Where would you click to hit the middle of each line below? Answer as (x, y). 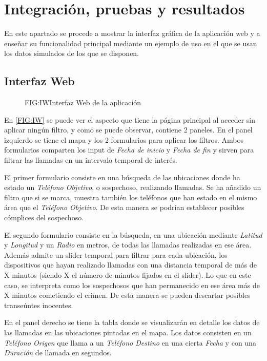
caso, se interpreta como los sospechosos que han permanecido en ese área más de (132, 285)
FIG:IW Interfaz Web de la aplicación (83, 102)
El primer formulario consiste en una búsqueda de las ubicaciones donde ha (122, 177)
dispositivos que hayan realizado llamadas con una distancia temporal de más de (130, 265)
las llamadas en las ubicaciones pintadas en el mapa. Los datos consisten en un (128, 332)
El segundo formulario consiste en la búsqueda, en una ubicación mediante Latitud (133, 234)
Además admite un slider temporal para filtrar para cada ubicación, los (116, 254)
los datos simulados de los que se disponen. (72, 53)
